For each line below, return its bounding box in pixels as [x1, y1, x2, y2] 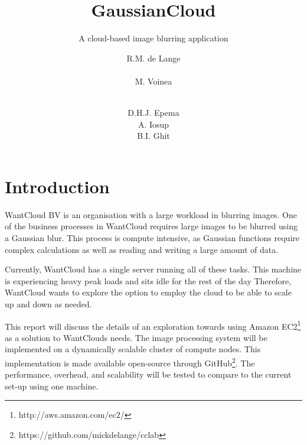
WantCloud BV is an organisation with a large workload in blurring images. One [5, 208, 297, 220]
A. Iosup [138, 118, 169, 130]
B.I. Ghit [137, 129, 170, 142]
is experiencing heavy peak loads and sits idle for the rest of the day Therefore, [5, 274, 292, 287]
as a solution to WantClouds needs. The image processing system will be [5, 331, 267, 343]
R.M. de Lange [126, 51, 181, 64]
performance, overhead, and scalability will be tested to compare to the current [5, 368, 292, 381]
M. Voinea [135, 74, 172, 87]
